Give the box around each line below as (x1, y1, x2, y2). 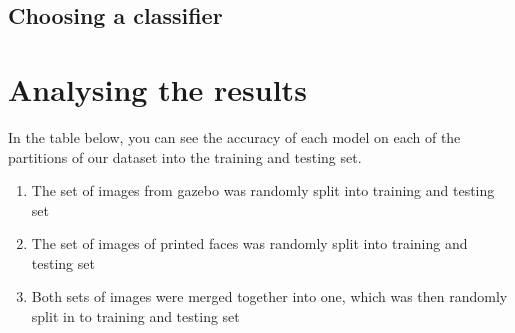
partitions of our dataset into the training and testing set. (8, 146, 362, 167)
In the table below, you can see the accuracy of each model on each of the (8, 126, 461, 147)
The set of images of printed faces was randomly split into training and (31, 233, 468, 254)
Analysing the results (8, 68, 307, 109)
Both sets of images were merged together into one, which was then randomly (31, 286, 508, 307)
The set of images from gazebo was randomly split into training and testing (31, 180, 495, 201)
